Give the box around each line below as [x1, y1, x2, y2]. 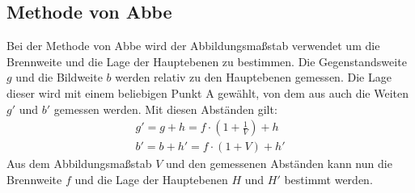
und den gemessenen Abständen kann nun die [166, 155, 392, 172]
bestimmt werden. [284, 170, 373, 187]
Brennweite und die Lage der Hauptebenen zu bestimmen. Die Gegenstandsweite [6, 52, 407, 69]
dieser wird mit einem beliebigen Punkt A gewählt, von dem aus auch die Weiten [6, 84, 409, 101]
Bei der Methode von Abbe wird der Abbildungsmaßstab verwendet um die [6, 37, 380, 54]
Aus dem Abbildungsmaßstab [6, 155, 152, 172]
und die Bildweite [15, 69, 103, 86]
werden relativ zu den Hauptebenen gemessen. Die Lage [115, 69, 392, 86]
